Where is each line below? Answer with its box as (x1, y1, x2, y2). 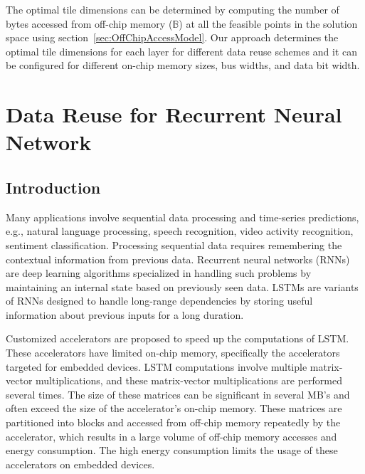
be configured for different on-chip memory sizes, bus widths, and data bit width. (6, 58, 360, 73)
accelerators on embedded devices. (6, 456, 155, 471)
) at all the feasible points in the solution (179, 16, 358, 31)
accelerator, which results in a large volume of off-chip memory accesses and (6, 428, 337, 443)
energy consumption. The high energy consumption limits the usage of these (6, 443, 338, 458)
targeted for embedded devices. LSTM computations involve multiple (6, 359, 307, 374)
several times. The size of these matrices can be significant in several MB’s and (6, 386, 350, 401)
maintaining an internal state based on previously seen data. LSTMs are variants (6, 279, 359, 294)
